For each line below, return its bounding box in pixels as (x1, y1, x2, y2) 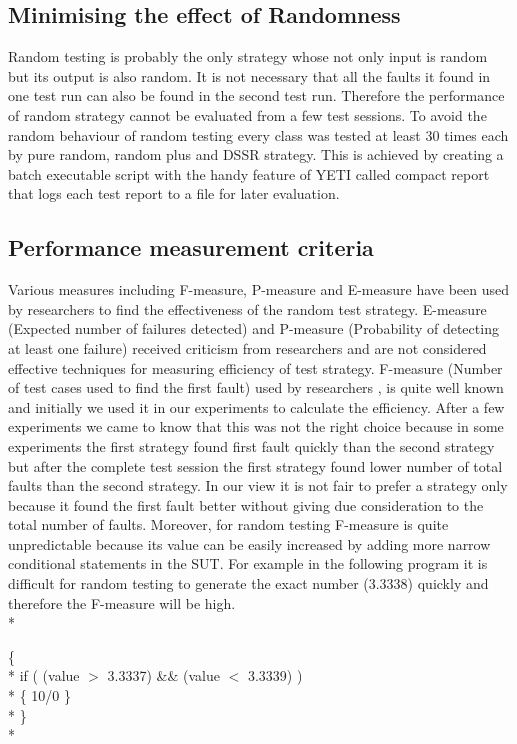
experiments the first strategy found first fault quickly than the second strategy (8, 435, 495, 456)
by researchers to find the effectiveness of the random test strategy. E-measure (8, 298, 487, 319)
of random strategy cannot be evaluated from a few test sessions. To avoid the (8, 104, 487, 125)
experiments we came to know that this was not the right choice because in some (8, 416, 504, 437)
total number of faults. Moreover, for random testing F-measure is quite (8, 514, 449, 535)
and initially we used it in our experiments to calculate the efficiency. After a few (8, 396, 505, 417)
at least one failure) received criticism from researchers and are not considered (8, 337, 487, 358)
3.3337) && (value (107, 665, 220, 686)
